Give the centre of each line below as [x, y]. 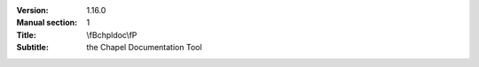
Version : [32, 10]
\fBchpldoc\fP [112, 34]
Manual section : [47, 23]
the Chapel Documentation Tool [145, 48]
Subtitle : [32, 48]
